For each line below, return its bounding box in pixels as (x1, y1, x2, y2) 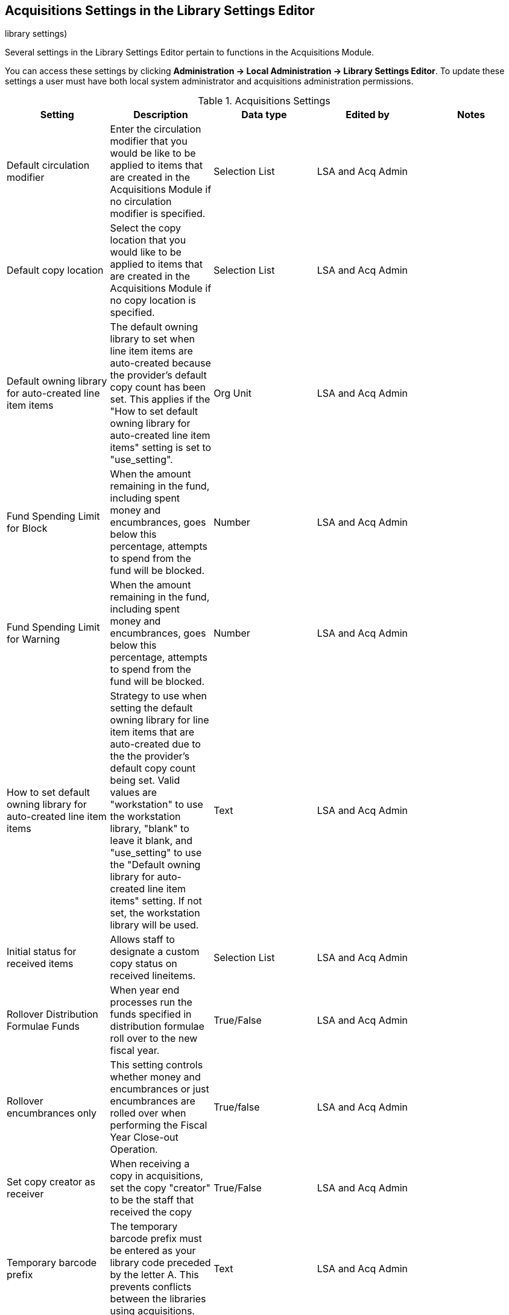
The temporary (110, 1220, 178, 1233)
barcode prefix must (110, 1232, 202, 1245)
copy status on (110, 957, 177, 970)
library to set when (110, 333, 195, 345)
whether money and (110, 1071, 201, 1083)
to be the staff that (110, 1194, 194, 1206)
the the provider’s (110, 750, 190, 763)
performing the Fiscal (110, 1119, 207, 1132)
